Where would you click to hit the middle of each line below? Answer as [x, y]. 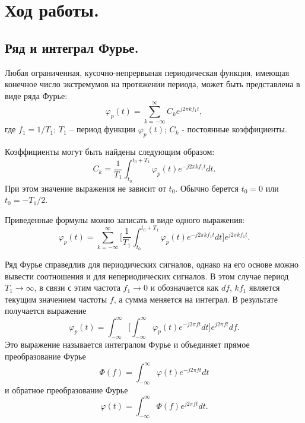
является [265, 287]
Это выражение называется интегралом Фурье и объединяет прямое [127, 344]
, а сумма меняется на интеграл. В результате [196, 299]
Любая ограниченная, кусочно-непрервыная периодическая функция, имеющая [147, 72]
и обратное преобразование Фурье [66, 389]
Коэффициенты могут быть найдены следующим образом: [110, 152]
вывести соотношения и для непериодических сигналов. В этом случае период [147, 276]
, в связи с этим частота [77, 287]
